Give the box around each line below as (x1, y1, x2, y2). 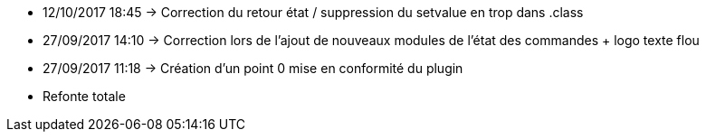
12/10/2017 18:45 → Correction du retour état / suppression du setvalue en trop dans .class (43, 5, 584, 20)
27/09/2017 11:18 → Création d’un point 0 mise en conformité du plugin (43, 60, 463, 76)
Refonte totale (43, 88, 126, 104)
